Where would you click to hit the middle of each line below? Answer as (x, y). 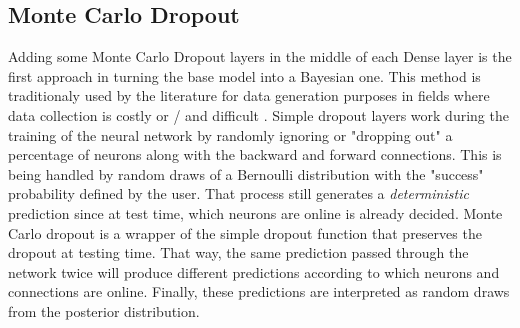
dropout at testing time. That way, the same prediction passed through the (238, 252)
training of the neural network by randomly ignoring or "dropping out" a (230, 134)
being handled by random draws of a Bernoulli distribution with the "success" (246, 173)
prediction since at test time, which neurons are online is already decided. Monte (255, 212)
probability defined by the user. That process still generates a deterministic (238, 193)
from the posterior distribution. (104, 310)
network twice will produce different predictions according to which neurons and (254, 271)
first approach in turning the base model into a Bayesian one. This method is (244, 75)
